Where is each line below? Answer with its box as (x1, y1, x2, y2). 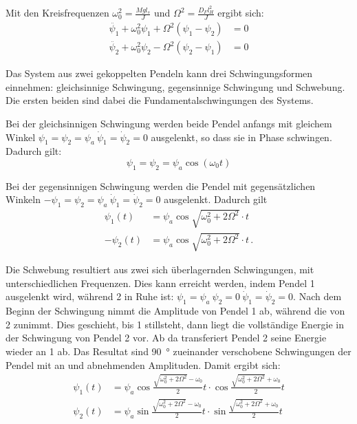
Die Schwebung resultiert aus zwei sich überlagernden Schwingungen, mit (6, 262, 314, 277)
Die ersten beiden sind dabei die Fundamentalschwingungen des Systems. (6, 93, 314, 107)
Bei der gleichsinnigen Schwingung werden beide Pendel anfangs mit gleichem (6, 116, 332, 130)
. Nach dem (293, 289, 342, 304)
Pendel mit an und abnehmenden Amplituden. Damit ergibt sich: (6, 357, 281, 372)
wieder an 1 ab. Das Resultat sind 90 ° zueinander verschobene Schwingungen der (6, 344, 351, 359)
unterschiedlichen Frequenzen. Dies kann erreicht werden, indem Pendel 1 (6, 275, 315, 290)
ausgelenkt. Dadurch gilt (164, 192, 268, 206)
